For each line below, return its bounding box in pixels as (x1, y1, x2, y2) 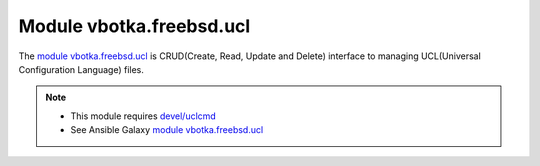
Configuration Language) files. (18, 63, 144, 75)
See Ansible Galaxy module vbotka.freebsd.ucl (70, 124, 264, 136)
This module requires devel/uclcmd (70, 110, 217, 122)
